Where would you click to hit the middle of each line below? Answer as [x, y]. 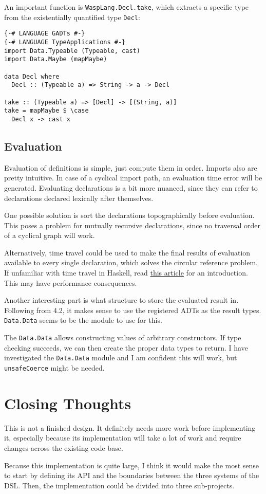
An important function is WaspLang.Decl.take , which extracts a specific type [127, 7]
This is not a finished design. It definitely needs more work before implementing [130, 427]
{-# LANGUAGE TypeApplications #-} [65, 42]
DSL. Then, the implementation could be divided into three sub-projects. [119, 485]
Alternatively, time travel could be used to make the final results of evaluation [127, 252]
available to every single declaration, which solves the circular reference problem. [131, 262]
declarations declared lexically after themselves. [79, 198]
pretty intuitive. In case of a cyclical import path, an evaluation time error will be [133, 178]
